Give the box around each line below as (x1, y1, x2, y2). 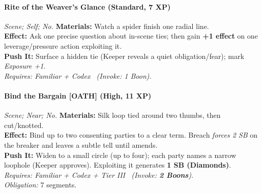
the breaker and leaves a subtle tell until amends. (4, 139, 158, 150)
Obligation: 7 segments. (4, 179, 77, 190)
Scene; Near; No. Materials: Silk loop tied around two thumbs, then (4, 110, 221, 120)
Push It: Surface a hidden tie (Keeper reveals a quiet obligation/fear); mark (4, 50, 244, 61)
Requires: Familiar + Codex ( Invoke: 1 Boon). (4, 70, 152, 81)
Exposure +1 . (4, 60, 46, 71)
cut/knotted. (4, 119, 44, 130)
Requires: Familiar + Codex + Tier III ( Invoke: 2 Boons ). (4, 169, 194, 180)
